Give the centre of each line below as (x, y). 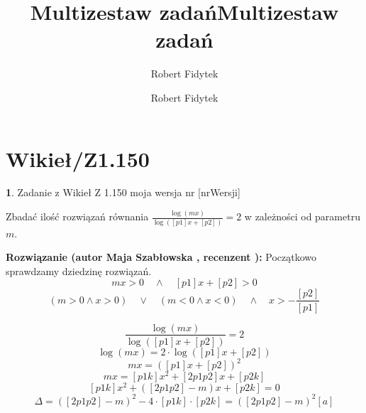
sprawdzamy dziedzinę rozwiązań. (79, 270)
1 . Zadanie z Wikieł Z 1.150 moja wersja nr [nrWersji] (123, 192)
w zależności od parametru (302, 216)
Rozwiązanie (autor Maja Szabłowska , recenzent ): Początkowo (161, 257)
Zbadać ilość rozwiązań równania (77, 216)
